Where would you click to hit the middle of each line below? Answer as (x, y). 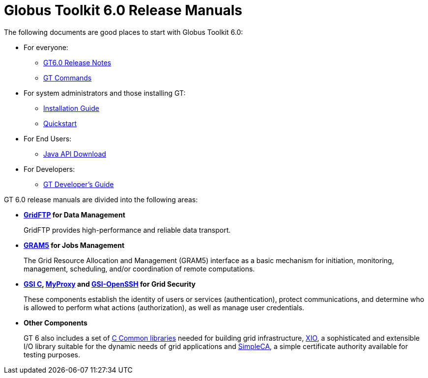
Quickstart (60, 123)
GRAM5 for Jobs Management (74, 245)
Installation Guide (71, 108)
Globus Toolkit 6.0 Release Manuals (123, 10)
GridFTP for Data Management (74, 215)
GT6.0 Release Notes (77, 62)
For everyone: (46, 47)
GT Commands (68, 78)
